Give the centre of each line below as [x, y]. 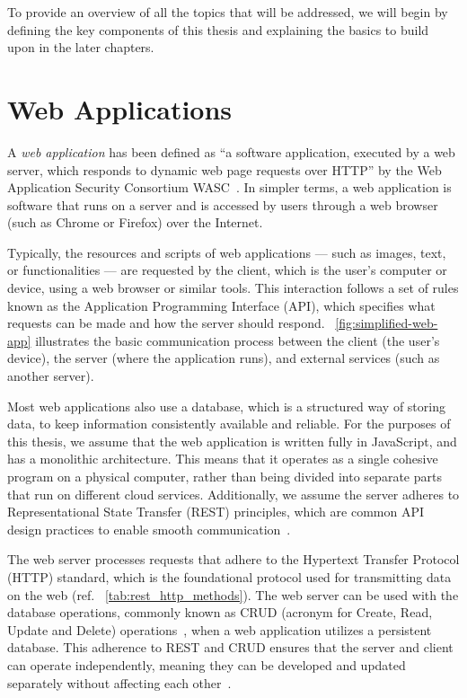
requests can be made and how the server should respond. [166, 323]
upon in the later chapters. [81, 47]
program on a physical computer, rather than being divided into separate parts [225, 476]
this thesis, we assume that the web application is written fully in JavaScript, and [232, 441]
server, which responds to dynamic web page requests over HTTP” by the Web [225, 169]
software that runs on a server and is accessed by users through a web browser [223, 204]
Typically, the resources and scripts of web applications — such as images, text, [227, 252]
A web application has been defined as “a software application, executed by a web [231, 151]
